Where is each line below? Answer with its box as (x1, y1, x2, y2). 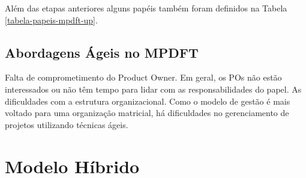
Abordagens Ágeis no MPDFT (5, 43, 199, 61)
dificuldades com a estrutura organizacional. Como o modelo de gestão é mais (5, 94, 290, 107)
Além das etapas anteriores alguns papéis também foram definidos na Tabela (5, 2, 287, 14)
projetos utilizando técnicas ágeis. (5, 118, 128, 130)
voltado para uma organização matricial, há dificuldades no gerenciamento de (5, 106, 289, 119)
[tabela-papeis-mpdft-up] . (5, 13, 98, 26)
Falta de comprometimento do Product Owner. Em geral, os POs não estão (5, 71, 282, 84)
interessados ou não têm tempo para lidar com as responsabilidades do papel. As (5, 82, 302, 95)
